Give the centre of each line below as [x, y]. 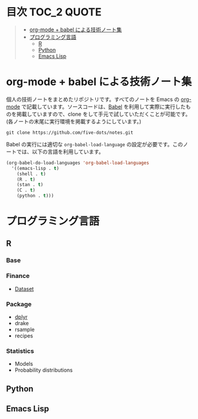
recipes [24, 336]
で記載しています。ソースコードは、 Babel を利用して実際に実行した [104, 106]
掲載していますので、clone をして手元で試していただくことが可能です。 [103, 114]
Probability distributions [43, 370]
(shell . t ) [31, 174]
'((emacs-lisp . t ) [35, 168]
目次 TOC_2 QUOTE [54, 12]
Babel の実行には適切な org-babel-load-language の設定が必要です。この [95, 144]
